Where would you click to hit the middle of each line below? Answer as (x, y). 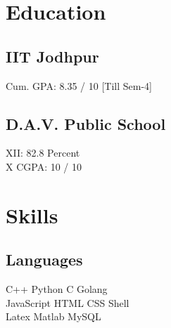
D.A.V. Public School (86, 123)
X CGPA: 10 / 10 (44, 166)
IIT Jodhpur (52, 56)
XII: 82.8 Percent (43, 153)
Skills (32, 215)
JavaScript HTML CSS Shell (68, 302)
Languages (44, 260)
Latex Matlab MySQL (53, 316)
